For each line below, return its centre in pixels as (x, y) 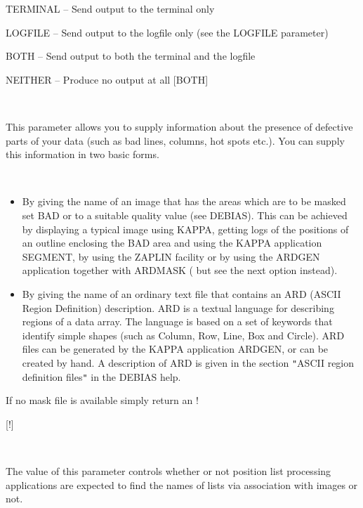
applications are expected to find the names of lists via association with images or (182, 484)
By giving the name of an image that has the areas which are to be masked (184, 201)
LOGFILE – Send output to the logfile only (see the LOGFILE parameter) (167, 32)
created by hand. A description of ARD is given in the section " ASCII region (188, 362)
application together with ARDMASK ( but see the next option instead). (180, 270)
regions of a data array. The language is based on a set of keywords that (177, 321)
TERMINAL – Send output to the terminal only (110, 8)
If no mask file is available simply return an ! (102, 400)
